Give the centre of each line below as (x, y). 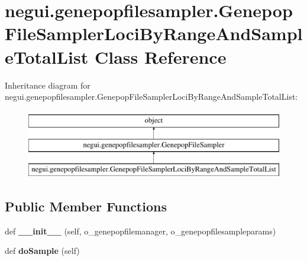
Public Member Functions (86, 206)
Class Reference (160, 56)
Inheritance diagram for (48, 85)
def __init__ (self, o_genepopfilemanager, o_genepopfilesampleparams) (140, 231)
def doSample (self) (42, 251)
